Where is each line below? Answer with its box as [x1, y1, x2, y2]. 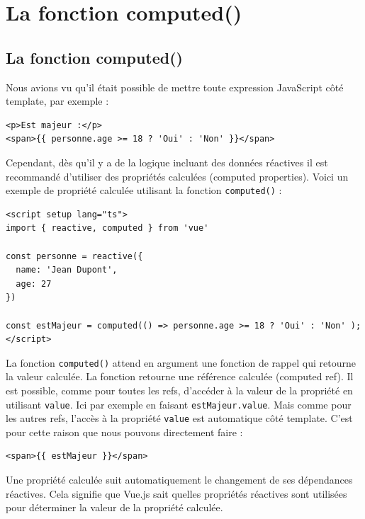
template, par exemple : [6, 93, 109, 108]
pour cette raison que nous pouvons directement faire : [6, 424, 243, 439]
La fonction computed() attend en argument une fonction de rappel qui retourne [6, 355, 356, 370]
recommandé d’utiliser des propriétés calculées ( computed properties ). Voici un [6, 169, 349, 183]
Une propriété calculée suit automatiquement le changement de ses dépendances [6, 472, 353, 487]
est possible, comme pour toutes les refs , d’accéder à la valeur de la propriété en [6, 382, 353, 397]
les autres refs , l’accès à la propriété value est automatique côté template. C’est [6, 411, 353, 426]
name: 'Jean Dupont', [16, 265, 118, 275]
